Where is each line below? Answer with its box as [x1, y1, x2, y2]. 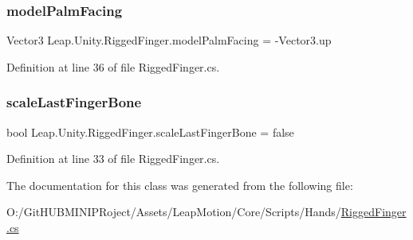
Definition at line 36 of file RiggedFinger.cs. [6, 58, 220, 75]
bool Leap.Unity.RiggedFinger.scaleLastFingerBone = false [6, 123, 294, 140]
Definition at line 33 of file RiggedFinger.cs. [6, 150, 220, 167]
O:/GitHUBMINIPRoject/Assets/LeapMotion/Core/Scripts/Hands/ [6, 203, 341, 220]
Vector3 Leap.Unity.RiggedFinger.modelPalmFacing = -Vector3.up [6, 32, 332, 48]
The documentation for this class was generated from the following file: [6, 176, 353, 193]
